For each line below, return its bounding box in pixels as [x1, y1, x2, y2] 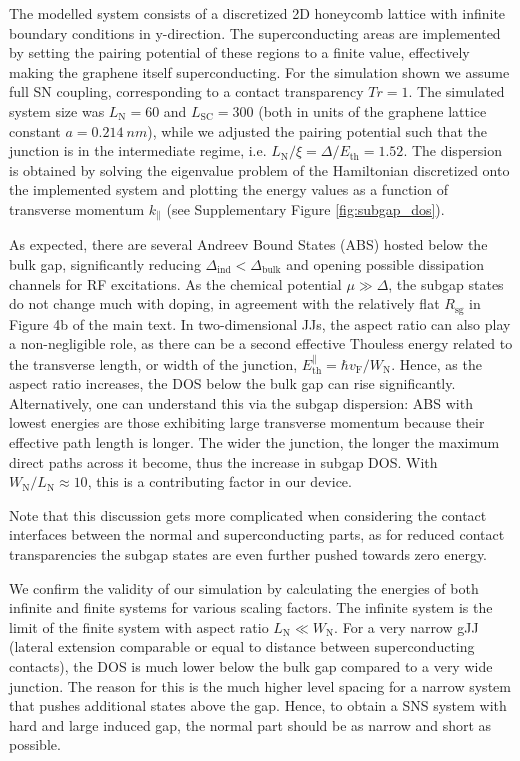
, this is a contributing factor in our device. [87, 471, 352, 492]
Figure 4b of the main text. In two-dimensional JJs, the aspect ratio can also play [9, 313, 511, 334]
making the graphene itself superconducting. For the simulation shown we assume [9, 61, 510, 82]
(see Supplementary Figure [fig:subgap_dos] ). [166, 198, 445, 219]
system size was [9, 100, 105, 121]
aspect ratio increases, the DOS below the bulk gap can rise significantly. [9, 373, 456, 394]
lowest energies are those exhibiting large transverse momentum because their [9, 412, 485, 433]
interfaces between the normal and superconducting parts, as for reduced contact [9, 524, 505, 545]
